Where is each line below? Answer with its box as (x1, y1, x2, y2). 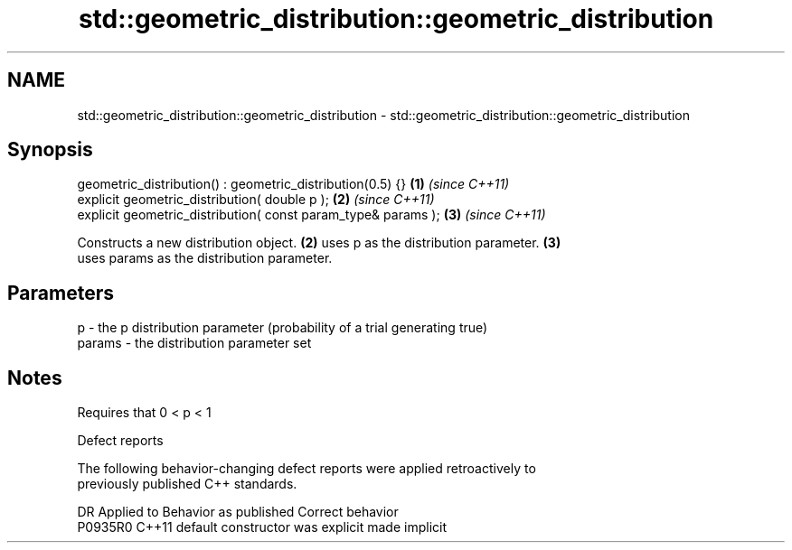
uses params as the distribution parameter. (77, 250, 333, 266)
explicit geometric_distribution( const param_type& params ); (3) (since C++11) (77, 207, 546, 223)
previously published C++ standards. (77, 476, 297, 492)
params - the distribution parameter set (77, 335, 312, 351)
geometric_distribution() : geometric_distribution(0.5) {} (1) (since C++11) (77, 176, 510, 192)
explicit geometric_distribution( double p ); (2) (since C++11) (77, 191, 435, 208)
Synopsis (7, 138, 93, 162)
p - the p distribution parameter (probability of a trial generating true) (77, 320, 488, 336)
